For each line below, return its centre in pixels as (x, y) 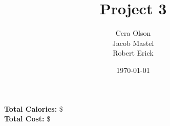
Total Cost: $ (27, 119)
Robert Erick (133, 53)
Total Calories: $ (34, 108)
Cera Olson (133, 33)
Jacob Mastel (133, 43)
